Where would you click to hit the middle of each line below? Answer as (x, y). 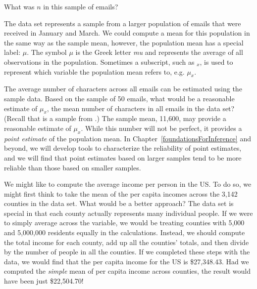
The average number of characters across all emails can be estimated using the (123, 89)
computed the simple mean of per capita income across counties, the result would (127, 271)
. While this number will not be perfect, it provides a (161, 128)
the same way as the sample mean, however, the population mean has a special (124, 42)
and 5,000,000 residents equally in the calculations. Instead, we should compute (125, 232)
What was (19, 6)
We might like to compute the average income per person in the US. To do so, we (128, 184)
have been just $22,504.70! (44, 281)
